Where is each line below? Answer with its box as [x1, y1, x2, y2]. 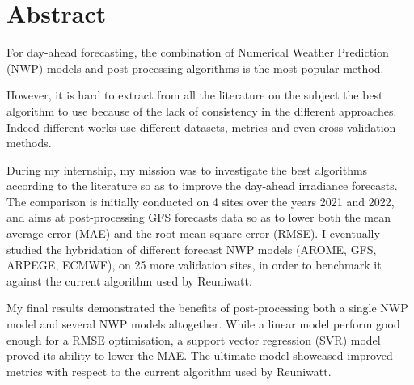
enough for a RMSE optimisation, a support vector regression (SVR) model [6, 331, 381, 348]
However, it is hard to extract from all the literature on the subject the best [6, 87, 383, 104]
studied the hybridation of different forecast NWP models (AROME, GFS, [6, 240, 377, 257]
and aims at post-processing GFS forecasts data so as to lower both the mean [6, 209, 391, 226]
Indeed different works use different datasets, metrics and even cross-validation [6, 118, 396, 135]
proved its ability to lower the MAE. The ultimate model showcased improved [6, 347, 393, 364]
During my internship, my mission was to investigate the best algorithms [6, 161, 368, 178]
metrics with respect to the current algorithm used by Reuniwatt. [6, 362, 332, 379]
